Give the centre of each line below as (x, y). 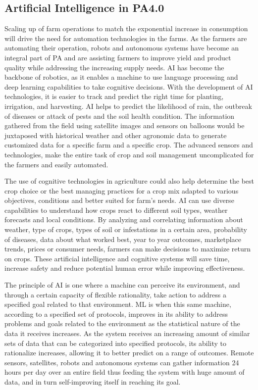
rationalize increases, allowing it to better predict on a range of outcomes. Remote (129, 353)
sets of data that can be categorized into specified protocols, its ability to (116, 343)
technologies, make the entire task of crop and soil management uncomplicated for (129, 154)
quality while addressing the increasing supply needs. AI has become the (114, 67)
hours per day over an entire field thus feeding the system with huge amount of (125, 372)
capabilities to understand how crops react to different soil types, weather (116, 210)
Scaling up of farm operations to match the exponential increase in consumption (126, 28)
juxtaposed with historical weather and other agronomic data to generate (116, 135)
